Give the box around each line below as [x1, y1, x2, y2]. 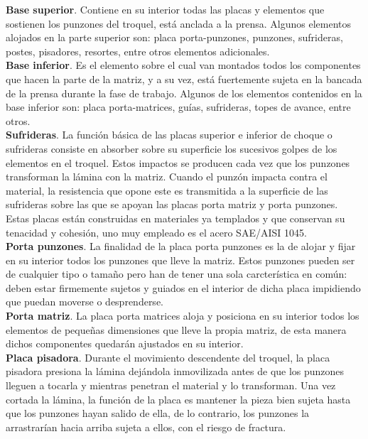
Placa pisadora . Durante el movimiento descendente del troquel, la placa [6, 349, 330, 364]
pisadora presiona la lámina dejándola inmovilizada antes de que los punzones [6, 364, 345, 379]
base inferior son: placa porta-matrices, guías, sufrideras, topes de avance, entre [6, 99, 351, 114]
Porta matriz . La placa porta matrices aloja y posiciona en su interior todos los [6, 308, 359, 323]
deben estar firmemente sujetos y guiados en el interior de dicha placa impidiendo [6, 280, 361, 295]
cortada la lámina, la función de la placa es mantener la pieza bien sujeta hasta [6, 391, 351, 406]
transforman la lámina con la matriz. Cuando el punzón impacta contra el [6, 169, 328, 184]
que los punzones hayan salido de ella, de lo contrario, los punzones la [6, 406, 310, 421]
